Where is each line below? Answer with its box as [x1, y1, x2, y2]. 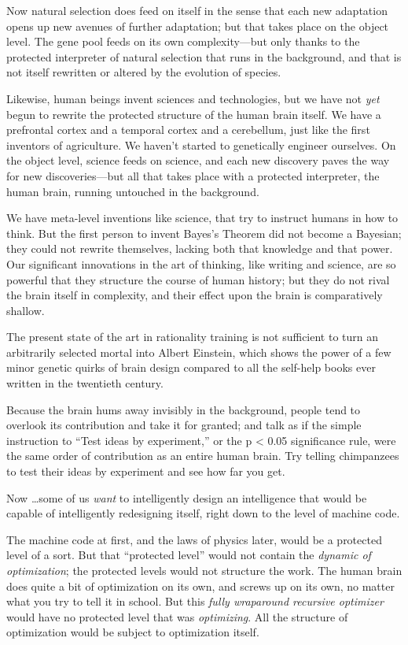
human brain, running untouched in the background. [6, 183, 259, 199]
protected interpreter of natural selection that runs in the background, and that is [6, 48, 402, 65]
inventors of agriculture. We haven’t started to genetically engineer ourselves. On [6, 136, 396, 153]
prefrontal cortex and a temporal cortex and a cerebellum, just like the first [6, 121, 370, 138]
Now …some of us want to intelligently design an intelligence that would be [6, 489, 367, 506]
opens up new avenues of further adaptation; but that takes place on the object [6, 17, 389, 34]
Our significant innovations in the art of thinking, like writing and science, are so [6, 255, 396, 272]
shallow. [6, 302, 45, 318]
